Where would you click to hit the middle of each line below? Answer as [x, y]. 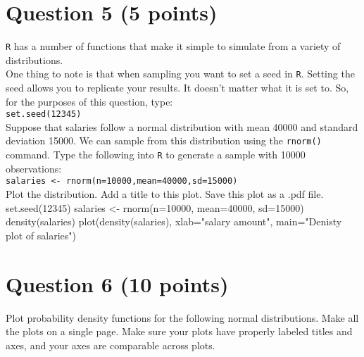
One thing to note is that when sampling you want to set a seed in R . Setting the [180, 74]
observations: [34, 168]
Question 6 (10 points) [117, 283]
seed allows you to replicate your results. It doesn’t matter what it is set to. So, [177, 88]
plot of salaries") [41, 235]
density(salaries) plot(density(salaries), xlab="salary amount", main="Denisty [174, 221]
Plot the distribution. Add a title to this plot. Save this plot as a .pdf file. [165, 194]
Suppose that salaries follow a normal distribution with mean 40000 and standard [182, 126]
